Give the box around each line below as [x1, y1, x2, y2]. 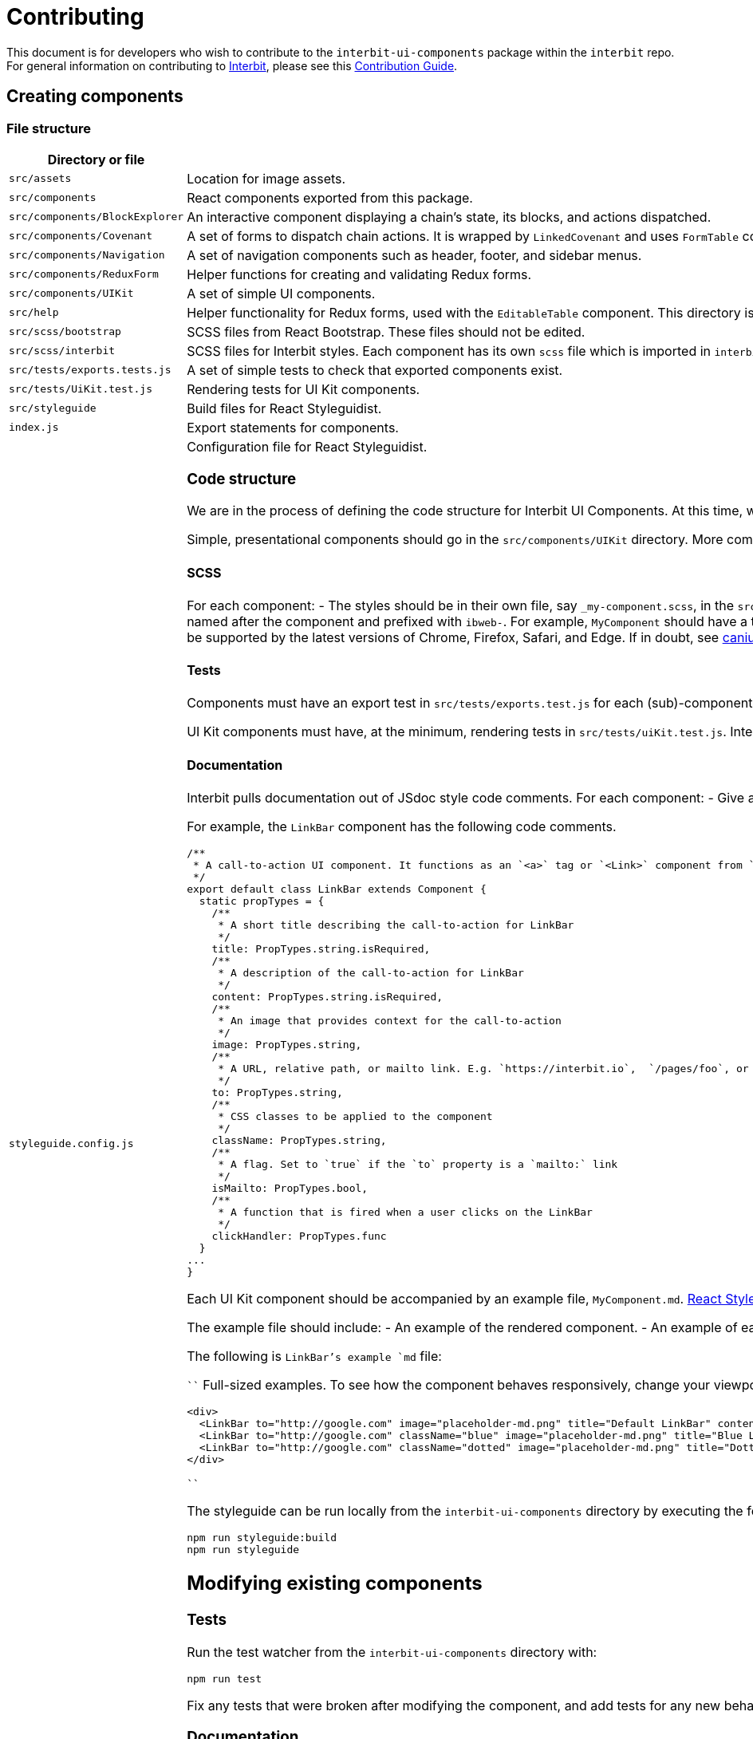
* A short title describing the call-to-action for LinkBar [218, 919, 574, 931]
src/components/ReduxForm [9, 268, 159, 281]
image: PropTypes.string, [211, 1039, 362, 1051]
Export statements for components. [187, 419, 399, 436]
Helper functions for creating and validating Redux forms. [187, 266, 532, 282]
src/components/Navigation [9, 249, 165, 262]
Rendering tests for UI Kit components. [187, 381, 420, 397]
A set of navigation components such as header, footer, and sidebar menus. [187, 246, 642, 263]
